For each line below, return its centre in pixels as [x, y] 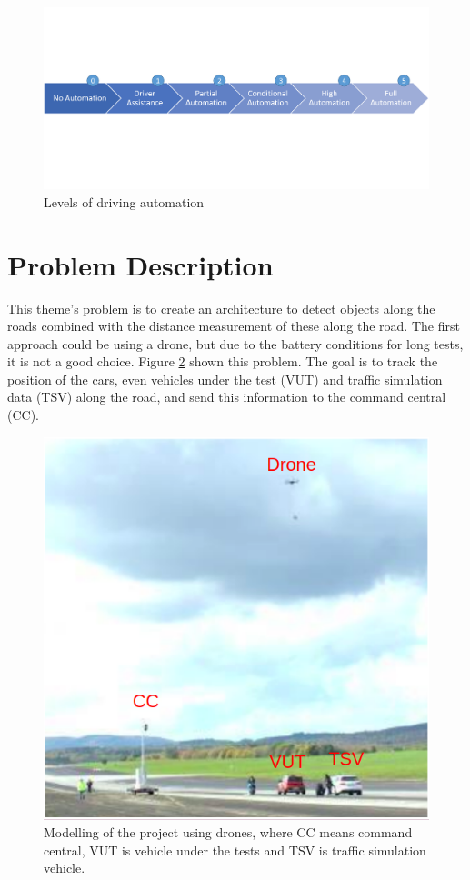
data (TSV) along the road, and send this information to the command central [227, 397]
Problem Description [140, 264]
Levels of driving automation [124, 201]
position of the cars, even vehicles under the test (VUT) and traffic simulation [225, 379]
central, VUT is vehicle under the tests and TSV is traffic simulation [235, 850]
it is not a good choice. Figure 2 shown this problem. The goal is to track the [223, 361]
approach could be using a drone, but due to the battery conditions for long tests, [235, 343]
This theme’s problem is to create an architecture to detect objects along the [221, 308]
